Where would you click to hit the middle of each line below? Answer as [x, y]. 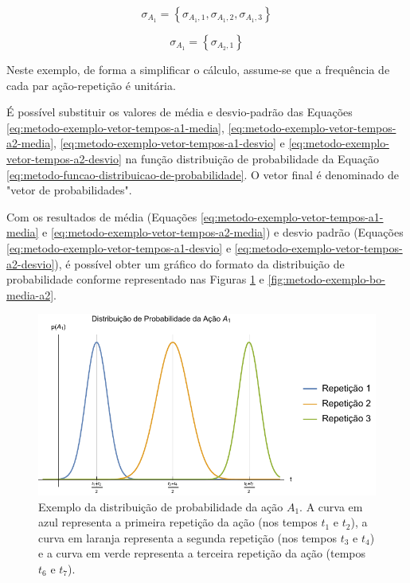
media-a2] [30, 294]
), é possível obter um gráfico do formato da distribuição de [199, 263]
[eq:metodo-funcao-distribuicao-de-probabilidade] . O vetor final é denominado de [203, 174]
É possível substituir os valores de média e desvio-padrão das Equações [180, 112]
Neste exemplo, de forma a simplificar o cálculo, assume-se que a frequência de [198, 69]
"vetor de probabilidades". [69, 190]
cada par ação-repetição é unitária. [91, 85]
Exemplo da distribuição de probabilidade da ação [161, 506]
